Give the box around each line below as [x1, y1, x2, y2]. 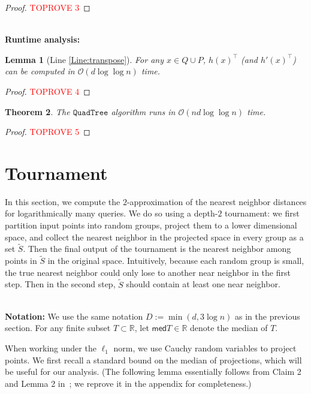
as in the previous [235, 309, 300, 322]
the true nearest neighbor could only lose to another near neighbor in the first [5, 266, 291, 278]
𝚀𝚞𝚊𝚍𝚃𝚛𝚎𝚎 [73, 108, 108, 117]
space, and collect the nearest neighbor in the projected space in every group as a [5, 230, 304, 243]
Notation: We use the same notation [5, 309, 143, 322]
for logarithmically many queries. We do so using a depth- [5, 207, 218, 219]
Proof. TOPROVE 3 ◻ [5, 1, 90, 13]
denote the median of [189, 321, 268, 334]
